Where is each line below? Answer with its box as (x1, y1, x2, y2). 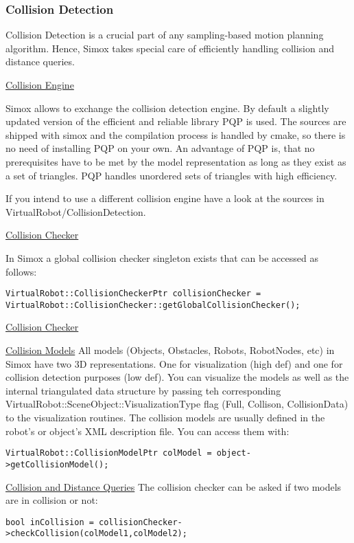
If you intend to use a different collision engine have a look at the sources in (5, 191, 324, 206)
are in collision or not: (5, 493, 98, 507)
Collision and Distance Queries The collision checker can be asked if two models (5, 479, 342, 494)
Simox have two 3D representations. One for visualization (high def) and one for (5, 356, 343, 370)
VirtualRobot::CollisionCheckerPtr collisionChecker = (5, 289, 261, 299)
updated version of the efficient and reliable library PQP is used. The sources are (5, 114, 346, 129)
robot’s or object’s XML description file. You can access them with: (5, 423, 290, 438)
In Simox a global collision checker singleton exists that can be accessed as (5, 250, 318, 265)
